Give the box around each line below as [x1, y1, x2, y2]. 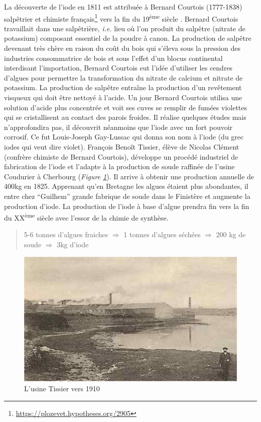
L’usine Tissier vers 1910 [24, 383, 100, 393]
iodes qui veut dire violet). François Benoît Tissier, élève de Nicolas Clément [4, 141, 239, 152]
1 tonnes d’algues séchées [123, 229, 201, 240]
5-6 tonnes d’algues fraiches [24, 229, 108, 240]
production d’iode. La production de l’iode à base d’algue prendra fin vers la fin [4, 200, 249, 211]
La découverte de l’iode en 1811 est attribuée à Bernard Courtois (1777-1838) [4, 2, 242, 12]
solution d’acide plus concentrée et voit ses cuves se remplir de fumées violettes [4, 102, 247, 112]
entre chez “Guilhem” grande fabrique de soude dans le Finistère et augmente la [4, 190, 250, 201]
